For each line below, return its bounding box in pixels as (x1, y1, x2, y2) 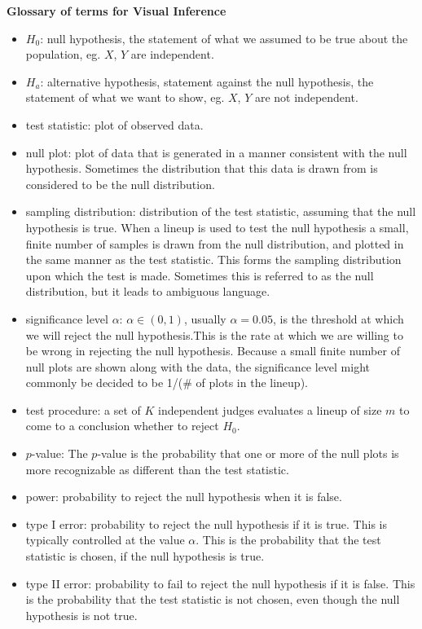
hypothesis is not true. (25, 606, 138, 623)
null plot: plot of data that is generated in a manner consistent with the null (25, 143, 407, 161)
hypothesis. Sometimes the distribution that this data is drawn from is (25, 160, 378, 177)
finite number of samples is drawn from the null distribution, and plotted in (25, 235, 404, 252)
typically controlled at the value (25, 531, 185, 548)
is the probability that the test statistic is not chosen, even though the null (25, 591, 400, 608)
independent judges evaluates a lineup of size (158, 401, 382, 418)
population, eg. (25, 46, 101, 63)
